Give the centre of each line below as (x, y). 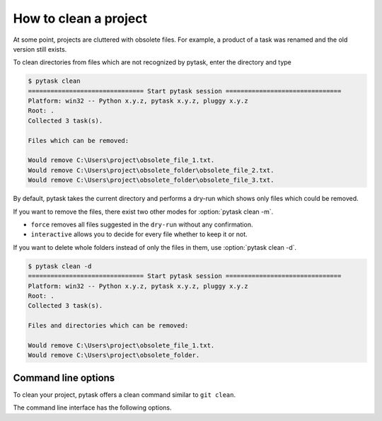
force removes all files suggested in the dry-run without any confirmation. (142, 224)
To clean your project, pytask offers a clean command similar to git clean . (125, 394)
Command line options (64, 377)
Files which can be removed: (79, 140)
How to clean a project (80, 18)
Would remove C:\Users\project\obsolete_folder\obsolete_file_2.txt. (151, 170)
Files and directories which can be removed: (108, 326)
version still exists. (40, 49)
